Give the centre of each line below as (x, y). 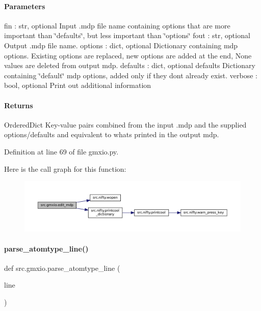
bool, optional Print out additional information (78, 85)
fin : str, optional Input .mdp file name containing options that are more (117, 25)
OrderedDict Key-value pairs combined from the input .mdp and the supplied (125, 124)
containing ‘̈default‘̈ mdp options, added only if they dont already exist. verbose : (131, 75)
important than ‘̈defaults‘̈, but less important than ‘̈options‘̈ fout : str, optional (127, 35)
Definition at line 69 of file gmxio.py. (61, 151)
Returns (19, 105)
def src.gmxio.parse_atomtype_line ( (62, 268)
